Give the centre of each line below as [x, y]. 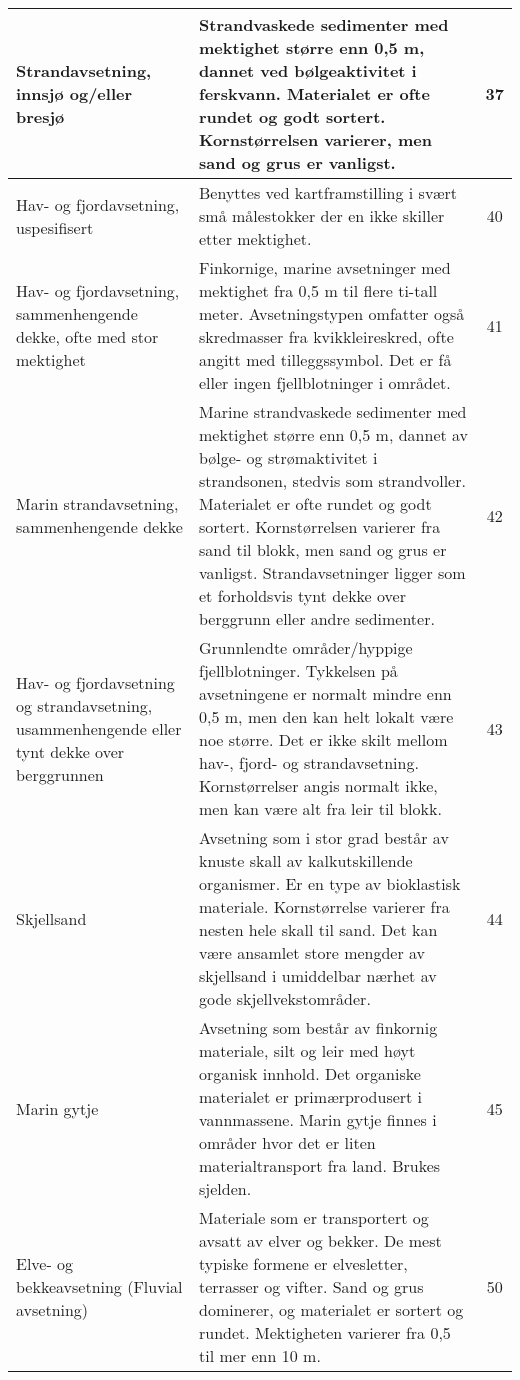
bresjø [40, 116]
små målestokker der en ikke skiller [322, 215]
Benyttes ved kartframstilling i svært [328, 192]
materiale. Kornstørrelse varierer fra [324, 906]
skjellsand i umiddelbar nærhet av [318, 975]
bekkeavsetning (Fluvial [99, 1286]
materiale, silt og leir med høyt [307, 1050]
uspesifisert [55, 227]
